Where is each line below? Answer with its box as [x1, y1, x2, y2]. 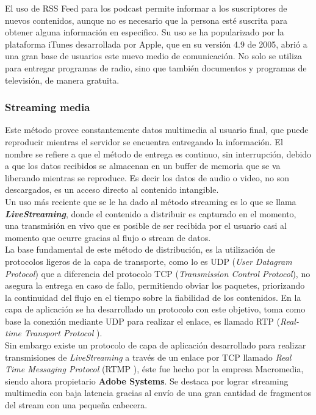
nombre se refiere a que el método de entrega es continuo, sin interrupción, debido [5, 147, 312, 160]
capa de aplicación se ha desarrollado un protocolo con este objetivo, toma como [5, 303, 306, 316]
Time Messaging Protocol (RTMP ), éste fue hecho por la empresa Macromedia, [5, 363, 304, 375]
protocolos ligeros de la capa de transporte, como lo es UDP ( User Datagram [5, 254, 292, 267]
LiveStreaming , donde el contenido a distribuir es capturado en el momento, [5, 207, 296, 220]
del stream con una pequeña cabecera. [5, 399, 148, 411]
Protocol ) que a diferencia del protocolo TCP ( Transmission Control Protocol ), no [5, 267, 311, 280]
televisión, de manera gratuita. [5, 73, 120, 86]
